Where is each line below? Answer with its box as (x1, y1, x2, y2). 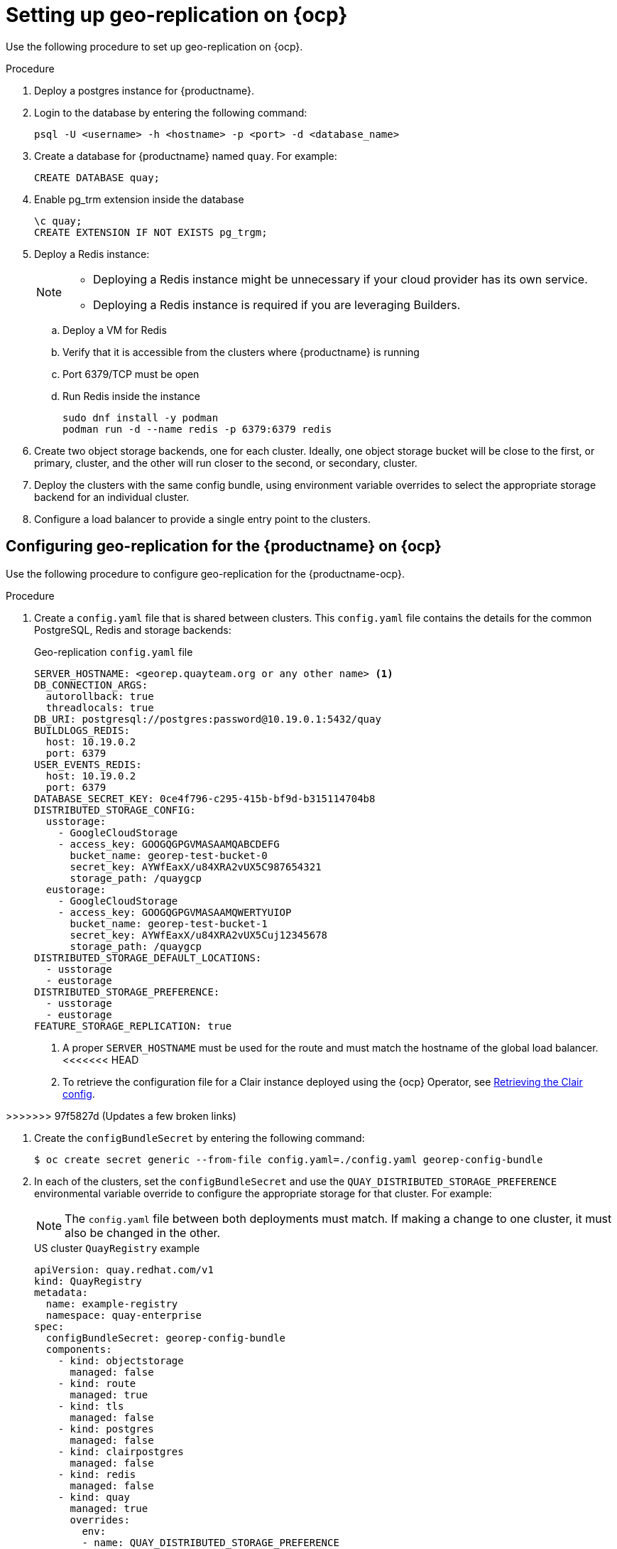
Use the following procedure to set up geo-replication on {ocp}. (6, 40, 303, 53)
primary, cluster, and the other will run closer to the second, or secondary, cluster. (34, 456, 417, 469)
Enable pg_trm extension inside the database (34, 193, 244, 205)
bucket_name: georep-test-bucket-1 (70, 917, 268, 929)
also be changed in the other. (65, 1225, 221, 1240)
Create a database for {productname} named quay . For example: (34, 149, 337, 162)
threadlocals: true (45, 701, 154, 713)
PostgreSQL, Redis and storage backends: (34, 623, 231, 636)
